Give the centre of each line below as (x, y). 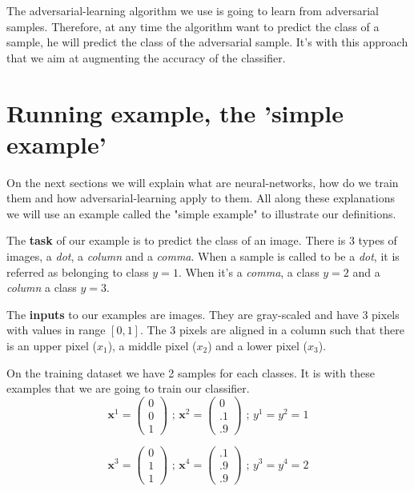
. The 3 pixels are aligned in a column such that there (272, 330)
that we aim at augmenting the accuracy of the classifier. (146, 57)
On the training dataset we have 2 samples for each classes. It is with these (191, 372)
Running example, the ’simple (175, 112)
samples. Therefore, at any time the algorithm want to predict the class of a (193, 26)
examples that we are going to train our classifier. (128, 388)
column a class (42, 287)
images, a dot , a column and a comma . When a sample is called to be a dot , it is (203, 256)
